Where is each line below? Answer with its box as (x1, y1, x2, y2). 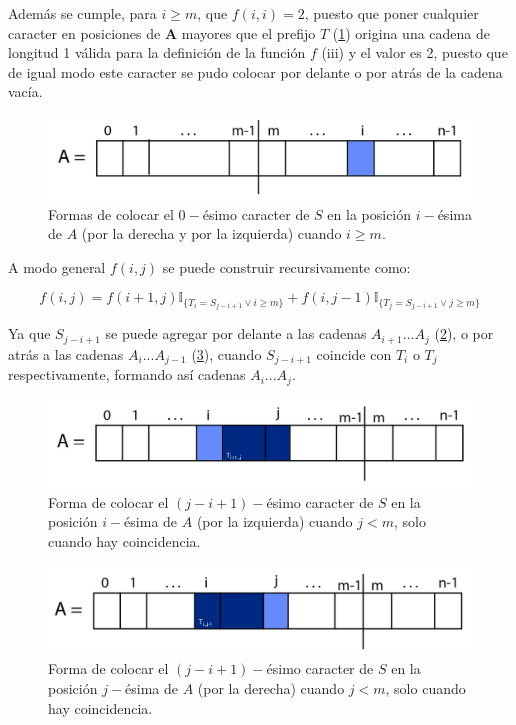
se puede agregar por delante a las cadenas (105, 323, 367, 344)
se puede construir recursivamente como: (162, 256, 411, 277)
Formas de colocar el (48, 203, 174, 224)
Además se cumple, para (8, 3, 157, 23)
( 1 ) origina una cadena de (332, 22, 490, 43)
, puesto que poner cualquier (304, 3, 479, 23)
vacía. (8, 81, 43, 102)
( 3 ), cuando (191, 343, 262, 364)
